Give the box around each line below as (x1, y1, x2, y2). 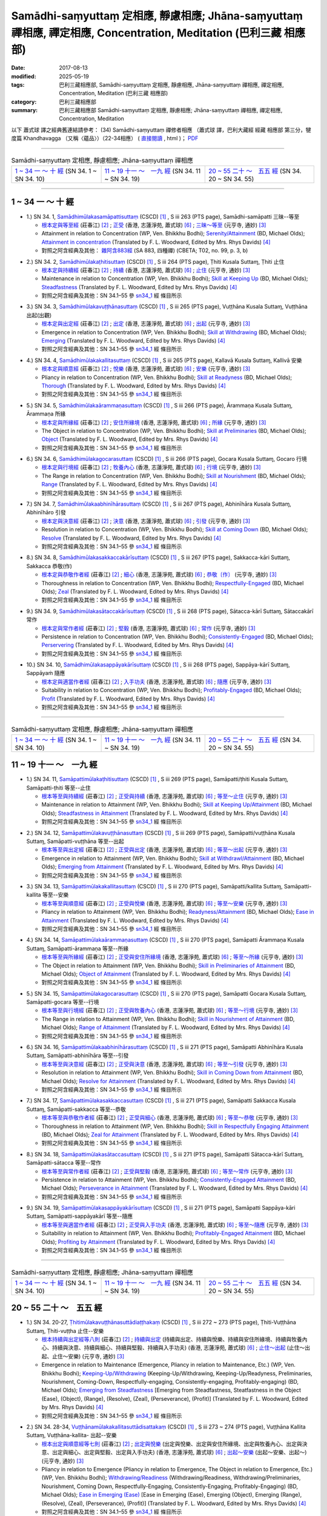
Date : (11, 64, 25, 72)
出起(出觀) (26, 311, 52, 318)
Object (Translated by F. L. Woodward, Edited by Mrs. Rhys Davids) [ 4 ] (41, 435, 218, 443)
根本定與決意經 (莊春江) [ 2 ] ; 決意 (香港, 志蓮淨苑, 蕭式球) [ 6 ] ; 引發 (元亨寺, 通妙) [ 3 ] (41, 517, 251, 525)
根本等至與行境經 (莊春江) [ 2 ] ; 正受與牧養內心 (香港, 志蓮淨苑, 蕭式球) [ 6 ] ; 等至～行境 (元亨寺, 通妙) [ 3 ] (41, 1007, 298, 1014)
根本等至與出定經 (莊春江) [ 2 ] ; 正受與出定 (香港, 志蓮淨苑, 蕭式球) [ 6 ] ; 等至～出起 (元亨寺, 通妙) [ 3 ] (41, 846, 288, 853)
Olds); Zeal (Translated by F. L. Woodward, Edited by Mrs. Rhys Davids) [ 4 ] (41, 588, 229, 595)
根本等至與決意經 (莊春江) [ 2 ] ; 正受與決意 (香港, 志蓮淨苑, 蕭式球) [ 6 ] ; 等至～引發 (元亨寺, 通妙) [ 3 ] (41, 1060, 288, 1067)
